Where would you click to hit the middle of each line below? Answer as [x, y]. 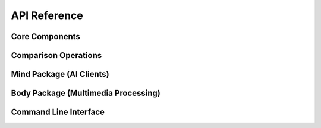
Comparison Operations [56, 55]
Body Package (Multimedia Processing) [86, 93]
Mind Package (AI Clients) [60, 74]
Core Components [45, 36]
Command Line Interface [58, 112]
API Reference [47, 15]
